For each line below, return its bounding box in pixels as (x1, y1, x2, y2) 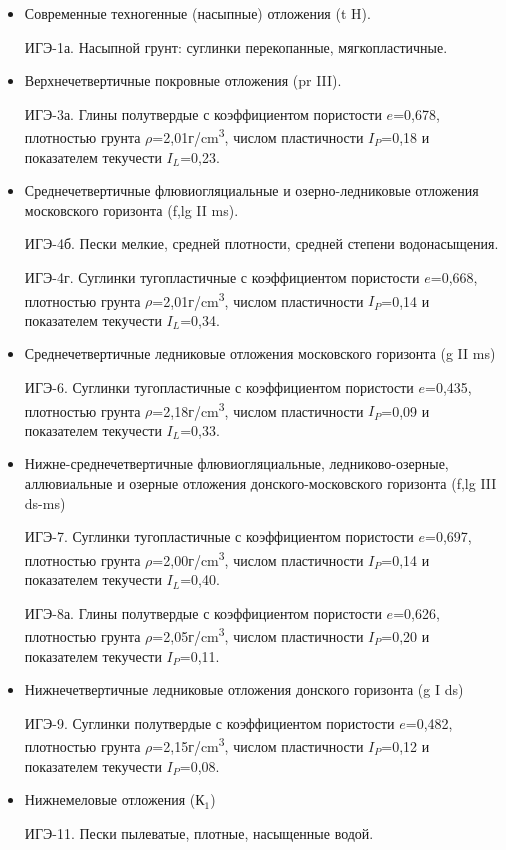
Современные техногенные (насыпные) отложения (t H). (24, 3, 371, 23)
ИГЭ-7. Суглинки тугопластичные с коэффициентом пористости (24, 526, 414, 547)
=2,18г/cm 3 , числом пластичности (152, 397, 364, 421)
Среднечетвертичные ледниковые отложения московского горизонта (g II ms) (24, 343, 496, 364)
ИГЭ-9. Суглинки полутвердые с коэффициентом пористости (24, 712, 395, 733)
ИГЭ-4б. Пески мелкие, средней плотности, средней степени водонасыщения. (24, 233, 499, 254)
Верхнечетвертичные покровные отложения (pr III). (24, 70, 342, 91)
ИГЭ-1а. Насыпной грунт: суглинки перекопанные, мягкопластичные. (24, 36, 448, 57)
